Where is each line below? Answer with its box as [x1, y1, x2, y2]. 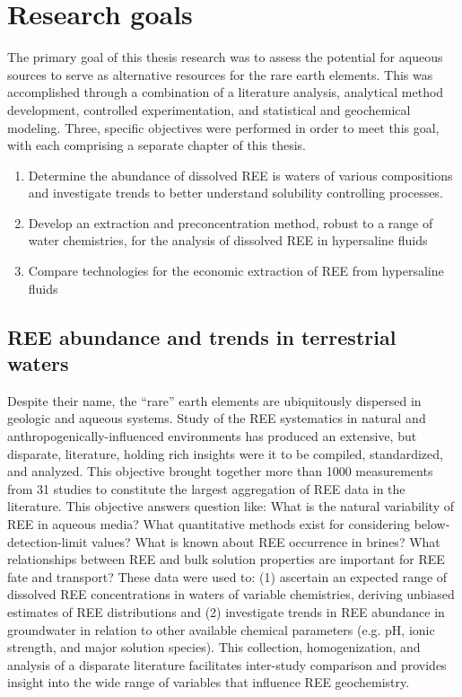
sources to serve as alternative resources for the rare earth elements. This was [7, 65, 433, 84]
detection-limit [7, 532, 88, 551]
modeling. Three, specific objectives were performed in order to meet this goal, [7, 118, 440, 137]
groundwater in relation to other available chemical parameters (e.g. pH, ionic [7, 620, 435, 639]
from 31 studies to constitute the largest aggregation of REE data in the [7, 479, 405, 498]
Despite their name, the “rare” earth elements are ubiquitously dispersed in [7, 391, 422, 410]
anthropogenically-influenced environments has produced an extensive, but [7, 427, 417, 446]
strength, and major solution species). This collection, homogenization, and [7, 638, 421, 657]
